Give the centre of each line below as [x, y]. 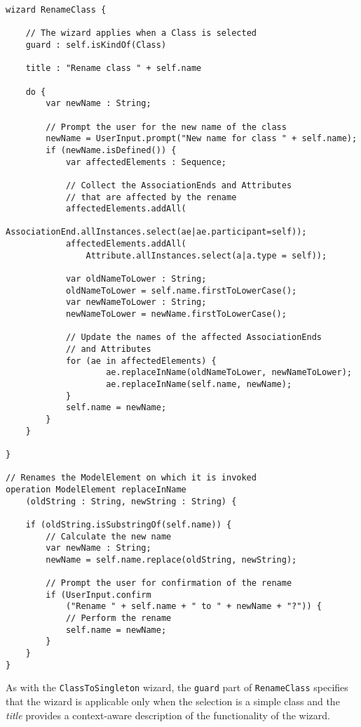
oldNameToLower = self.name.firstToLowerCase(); [181, 290]
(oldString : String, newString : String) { [131, 501]
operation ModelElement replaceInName [96, 489]
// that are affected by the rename [151, 197]
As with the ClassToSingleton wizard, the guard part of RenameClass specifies [177, 687]
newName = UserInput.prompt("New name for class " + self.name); [202, 139]
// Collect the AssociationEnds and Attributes [179, 185]
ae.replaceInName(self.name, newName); [199, 384]
